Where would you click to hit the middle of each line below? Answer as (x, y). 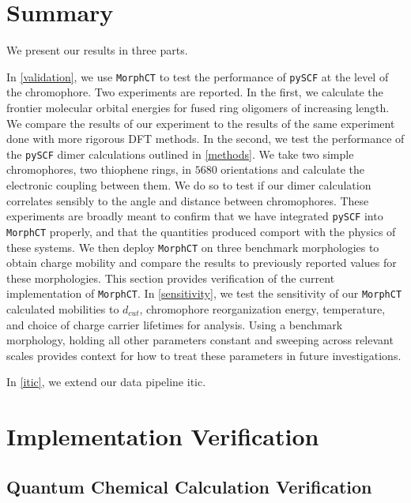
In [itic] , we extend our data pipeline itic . (106, 382)
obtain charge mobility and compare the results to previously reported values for (202, 263)
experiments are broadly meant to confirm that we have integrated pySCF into (195, 216)
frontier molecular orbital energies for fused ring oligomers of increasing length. (198, 107)
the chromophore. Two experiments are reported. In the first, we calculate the (195, 92)
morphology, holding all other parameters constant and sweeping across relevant (200, 340)
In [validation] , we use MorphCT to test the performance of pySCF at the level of (198, 76)
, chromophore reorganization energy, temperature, (262, 309)
